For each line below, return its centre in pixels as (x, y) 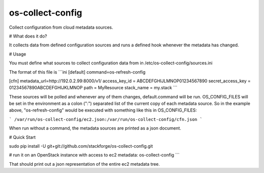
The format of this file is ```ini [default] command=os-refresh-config (77, 72)
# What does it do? (28, 36)
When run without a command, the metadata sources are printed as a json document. (95, 128)
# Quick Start (22, 137)
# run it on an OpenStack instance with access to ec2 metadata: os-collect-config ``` (94, 155)
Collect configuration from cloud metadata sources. (61, 27)
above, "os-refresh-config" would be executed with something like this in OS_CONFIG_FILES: (103, 110)
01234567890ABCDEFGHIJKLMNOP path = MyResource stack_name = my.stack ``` (93, 88)
